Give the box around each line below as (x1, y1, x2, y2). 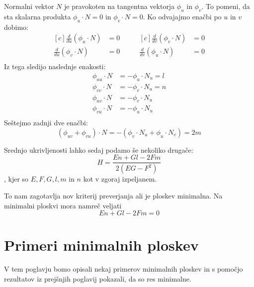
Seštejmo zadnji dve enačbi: (4, 117, 88, 128)
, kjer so (4, 174, 29, 184)
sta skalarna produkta (4, 11, 71, 21)
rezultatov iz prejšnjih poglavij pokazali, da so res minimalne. (4, 273, 191, 284)
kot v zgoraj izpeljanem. (83, 174, 157, 184)
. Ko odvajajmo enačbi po (143, 11, 222, 21)
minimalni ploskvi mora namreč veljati (4, 200, 122, 210)
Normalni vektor (4, 1, 54, 11)
